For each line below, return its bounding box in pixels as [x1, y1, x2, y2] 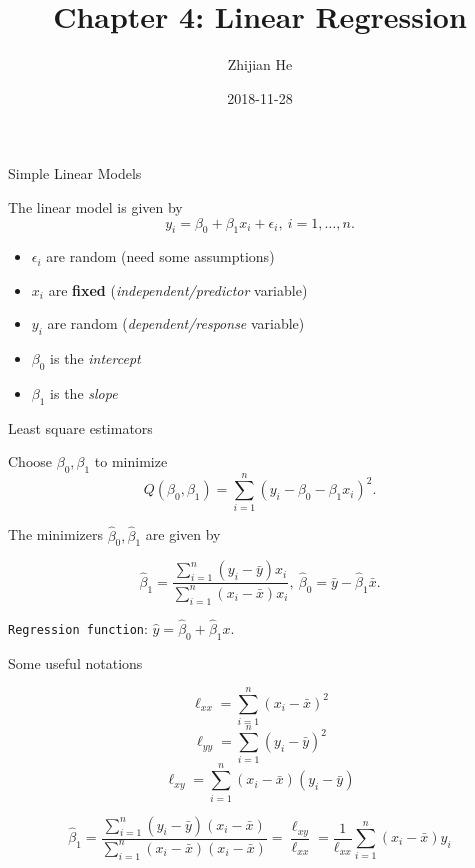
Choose [8, 451, 53, 472]
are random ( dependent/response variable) [47, 313, 305, 334]
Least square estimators [8, 417, 153, 438]
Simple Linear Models [8, 163, 142, 184]
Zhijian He [227, 54, 293, 75]
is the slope [50, 383, 118, 404]
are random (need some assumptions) [46, 246, 275, 267]
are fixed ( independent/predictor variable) [48, 279, 308, 300]
